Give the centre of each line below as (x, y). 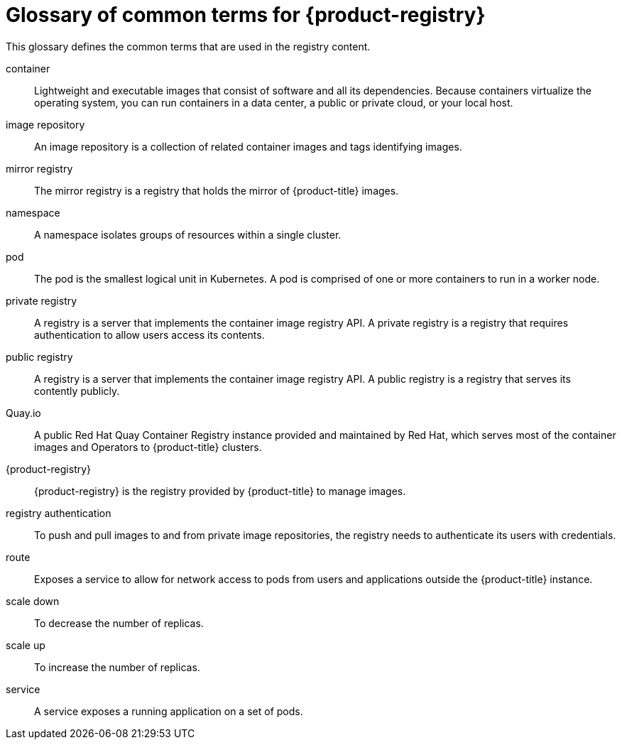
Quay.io (23, 413)
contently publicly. (77, 391)
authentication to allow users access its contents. (149, 335)
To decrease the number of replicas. (119, 623)
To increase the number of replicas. (117, 667)
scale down (33, 601)
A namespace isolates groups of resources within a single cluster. (188, 234)
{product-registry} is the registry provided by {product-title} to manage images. (220, 491)
